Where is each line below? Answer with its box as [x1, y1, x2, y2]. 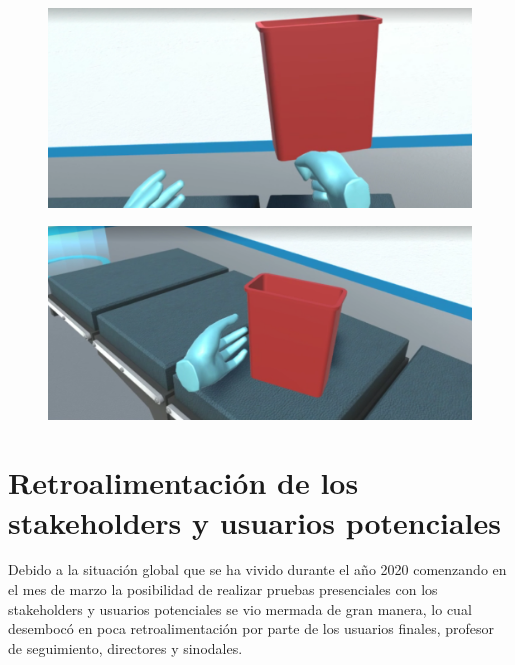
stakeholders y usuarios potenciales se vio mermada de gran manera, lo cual [8, 598, 472, 619]
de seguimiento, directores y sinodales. [8, 637, 243, 658]
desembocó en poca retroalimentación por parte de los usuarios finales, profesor [8, 618, 495, 639]
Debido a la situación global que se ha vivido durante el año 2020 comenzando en [8, 559, 507, 580]
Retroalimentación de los [8, 462, 359, 503]
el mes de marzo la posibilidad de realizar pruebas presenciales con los [8, 579, 438, 600]
